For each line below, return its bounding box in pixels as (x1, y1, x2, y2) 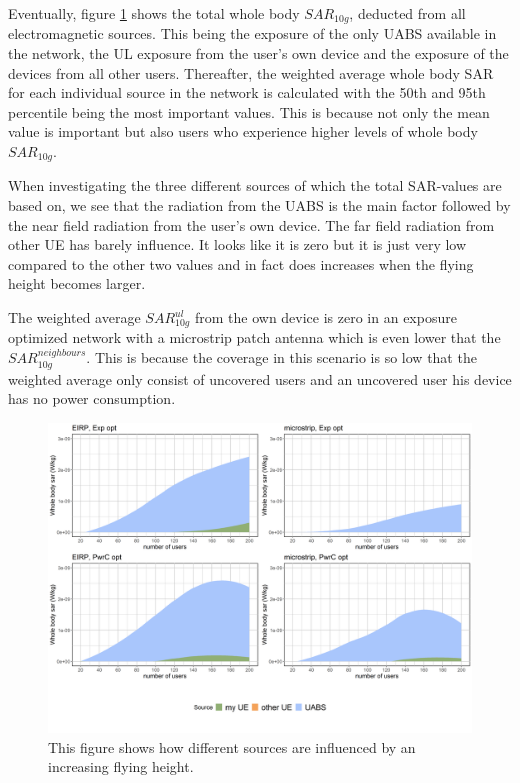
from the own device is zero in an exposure (194, 307, 457, 328)
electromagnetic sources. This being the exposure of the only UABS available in (8, 23, 497, 44)
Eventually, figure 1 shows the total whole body (8, 3, 300, 23)
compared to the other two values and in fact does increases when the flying (8, 253, 474, 274)
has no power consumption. (8, 388, 176, 409)
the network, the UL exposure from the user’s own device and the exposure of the (8, 43, 509, 64)
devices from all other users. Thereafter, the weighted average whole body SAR (8, 62, 494, 83)
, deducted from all (349, 3, 466, 23)
